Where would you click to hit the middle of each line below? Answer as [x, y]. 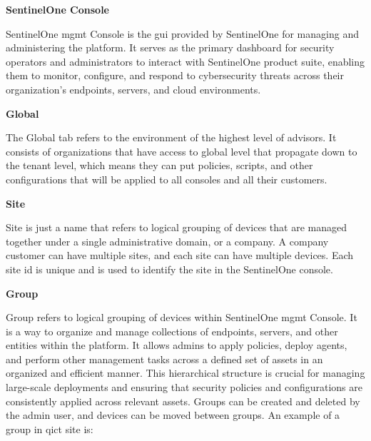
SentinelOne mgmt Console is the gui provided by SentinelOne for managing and [182, 33]
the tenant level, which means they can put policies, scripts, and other [159, 165]
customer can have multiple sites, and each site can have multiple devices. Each [180, 255]
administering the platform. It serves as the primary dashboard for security [170, 47]
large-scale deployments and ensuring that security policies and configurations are [184, 387]
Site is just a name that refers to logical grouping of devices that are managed [177, 227]
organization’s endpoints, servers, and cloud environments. [133, 89]
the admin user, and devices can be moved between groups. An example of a [173, 415]
